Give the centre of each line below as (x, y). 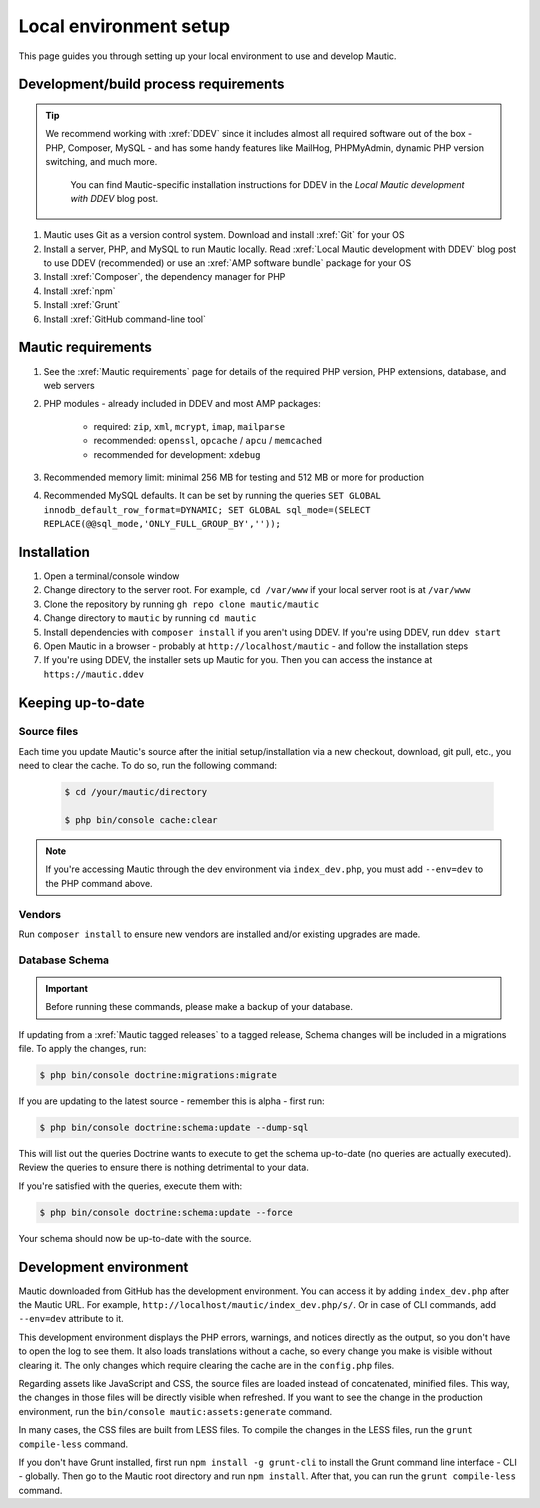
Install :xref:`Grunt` (82, 305)
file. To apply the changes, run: (82, 1049)
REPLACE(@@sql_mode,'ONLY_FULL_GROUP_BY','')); (162, 524)
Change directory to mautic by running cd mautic (150, 618)
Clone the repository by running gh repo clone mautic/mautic (181, 604)
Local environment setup (124, 26)
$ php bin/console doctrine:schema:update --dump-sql (174, 1127)
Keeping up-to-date (81, 702)
